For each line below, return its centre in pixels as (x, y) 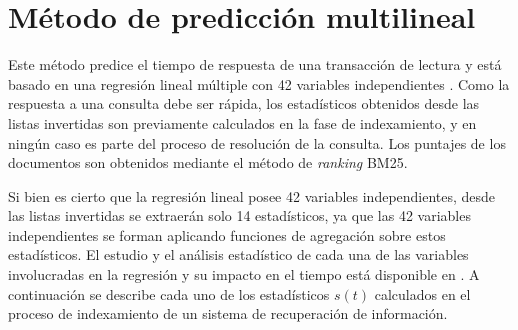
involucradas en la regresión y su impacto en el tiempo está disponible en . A (244, 274)
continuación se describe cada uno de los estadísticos (169, 293)
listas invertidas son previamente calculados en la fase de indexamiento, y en (242, 122)
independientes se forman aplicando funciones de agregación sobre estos (227, 234)
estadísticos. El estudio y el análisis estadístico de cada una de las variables (238, 254)
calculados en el (422, 293)
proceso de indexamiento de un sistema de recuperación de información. (228, 313)
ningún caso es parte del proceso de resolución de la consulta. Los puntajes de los (257, 142)
